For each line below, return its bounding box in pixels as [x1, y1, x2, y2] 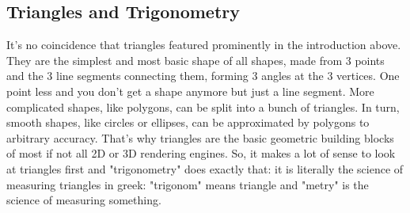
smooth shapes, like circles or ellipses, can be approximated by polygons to [6, 114, 370, 131]
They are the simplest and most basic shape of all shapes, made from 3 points [6, 51, 385, 68]
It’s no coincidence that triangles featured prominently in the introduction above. [6, 36, 401, 53]
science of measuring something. [6, 192, 161, 208]
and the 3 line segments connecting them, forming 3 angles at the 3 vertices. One [6, 67, 400, 84]
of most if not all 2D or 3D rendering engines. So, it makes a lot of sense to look [6, 145, 396, 162]
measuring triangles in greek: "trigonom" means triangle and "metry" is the [6, 176, 369, 192]
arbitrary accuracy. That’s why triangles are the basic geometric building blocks [6, 129, 394, 146]
